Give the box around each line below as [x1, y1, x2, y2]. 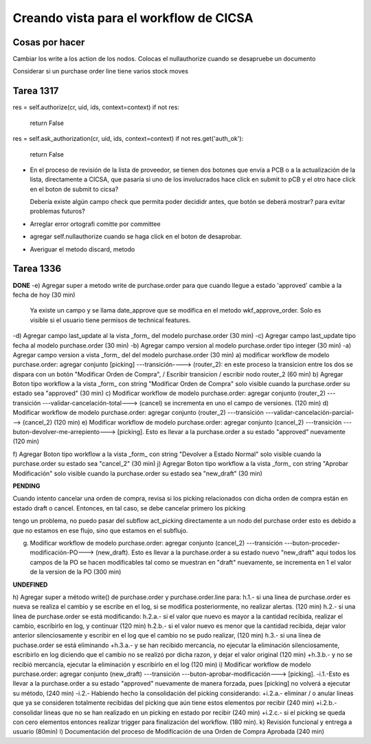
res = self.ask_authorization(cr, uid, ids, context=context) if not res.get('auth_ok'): [12, 135, 244, 143]
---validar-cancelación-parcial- [265, 409, 355, 417]
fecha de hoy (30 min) [12, 291, 76, 299]
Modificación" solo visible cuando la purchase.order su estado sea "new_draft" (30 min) [12, 469, 262, 477]
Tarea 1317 [12, 85, 59, 97]
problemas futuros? [30, 207, 85, 216]
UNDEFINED [12, 580, 48, 589]
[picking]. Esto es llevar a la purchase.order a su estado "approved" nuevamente [117, 428, 346, 436]
